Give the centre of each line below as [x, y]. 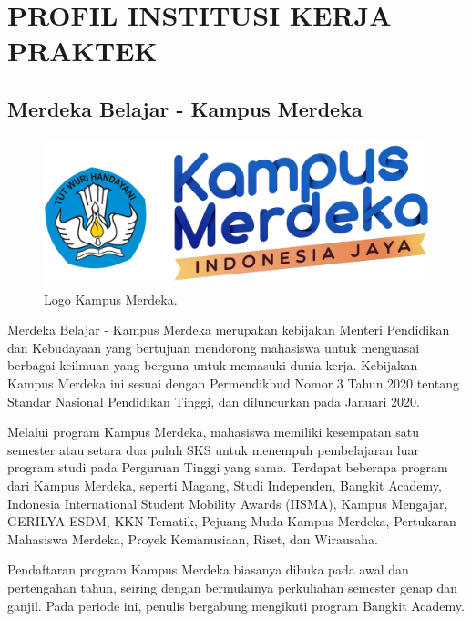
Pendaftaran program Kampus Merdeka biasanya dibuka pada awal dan [208, 569]
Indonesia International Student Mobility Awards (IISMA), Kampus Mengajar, [228, 503]
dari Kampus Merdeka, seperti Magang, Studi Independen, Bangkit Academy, [225, 486]
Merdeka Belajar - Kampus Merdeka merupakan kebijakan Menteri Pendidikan [229, 330]
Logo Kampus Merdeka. [111, 299]
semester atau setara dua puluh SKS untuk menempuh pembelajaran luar [213, 449]
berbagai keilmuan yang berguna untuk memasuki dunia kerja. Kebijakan [213, 365]
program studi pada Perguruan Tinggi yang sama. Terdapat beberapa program [228, 467]
